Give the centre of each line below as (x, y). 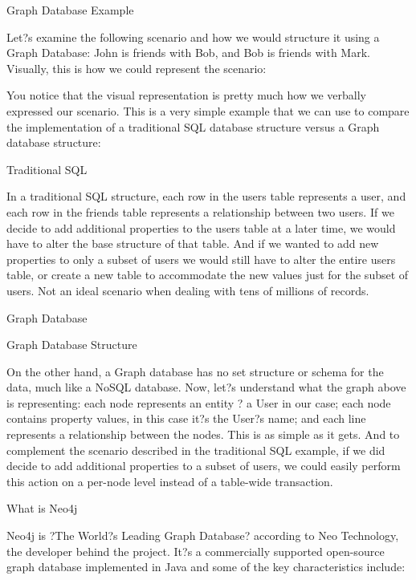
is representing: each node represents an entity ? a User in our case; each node (199, 402)
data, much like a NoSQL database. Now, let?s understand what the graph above (206, 387)
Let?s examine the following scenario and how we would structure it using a (193, 37)
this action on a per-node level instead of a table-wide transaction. (170, 481)
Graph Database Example (70, 10)
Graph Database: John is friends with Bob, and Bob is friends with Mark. (188, 53)
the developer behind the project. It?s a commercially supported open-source (196, 551)
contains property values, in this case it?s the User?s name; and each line (186, 418)
